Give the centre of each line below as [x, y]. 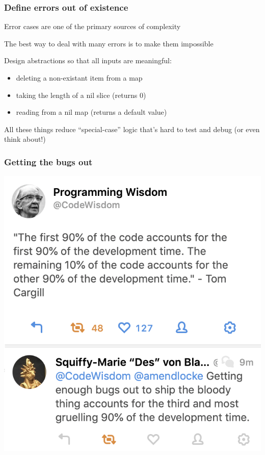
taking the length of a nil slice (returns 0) [81, 95]
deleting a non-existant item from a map [79, 78]
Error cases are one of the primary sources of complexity [92, 26]
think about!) [25, 139]
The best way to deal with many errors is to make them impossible [109, 43]
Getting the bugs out [48, 161]
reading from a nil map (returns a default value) [91, 112]
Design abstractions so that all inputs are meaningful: [88, 60]
